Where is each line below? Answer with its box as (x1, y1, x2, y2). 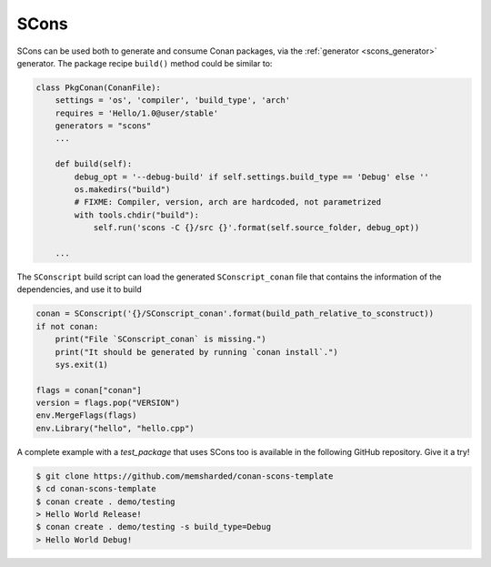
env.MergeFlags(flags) (35, 410, 137, 420)
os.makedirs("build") (74, 185, 171, 195)
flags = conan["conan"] (35, 385, 143, 395)
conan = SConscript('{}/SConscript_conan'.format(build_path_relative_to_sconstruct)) (35, 309, 435, 319)
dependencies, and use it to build (16, 284, 142, 295)
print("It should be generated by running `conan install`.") (55, 347, 338, 357)
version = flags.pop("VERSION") (35, 398, 181, 409)
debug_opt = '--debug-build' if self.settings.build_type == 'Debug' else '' (74, 171, 429, 182)
